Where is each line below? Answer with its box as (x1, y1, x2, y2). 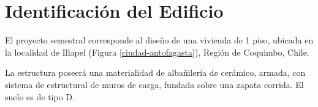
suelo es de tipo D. (5, 90, 75, 103)
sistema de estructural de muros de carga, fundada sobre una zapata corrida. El (5, 78, 304, 90)
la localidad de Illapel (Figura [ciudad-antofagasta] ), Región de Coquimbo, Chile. (5, 45, 309, 58)
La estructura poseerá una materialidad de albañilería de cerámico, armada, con (5, 66, 306, 79)
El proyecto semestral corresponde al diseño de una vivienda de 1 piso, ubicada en (5, 34, 314, 46)
